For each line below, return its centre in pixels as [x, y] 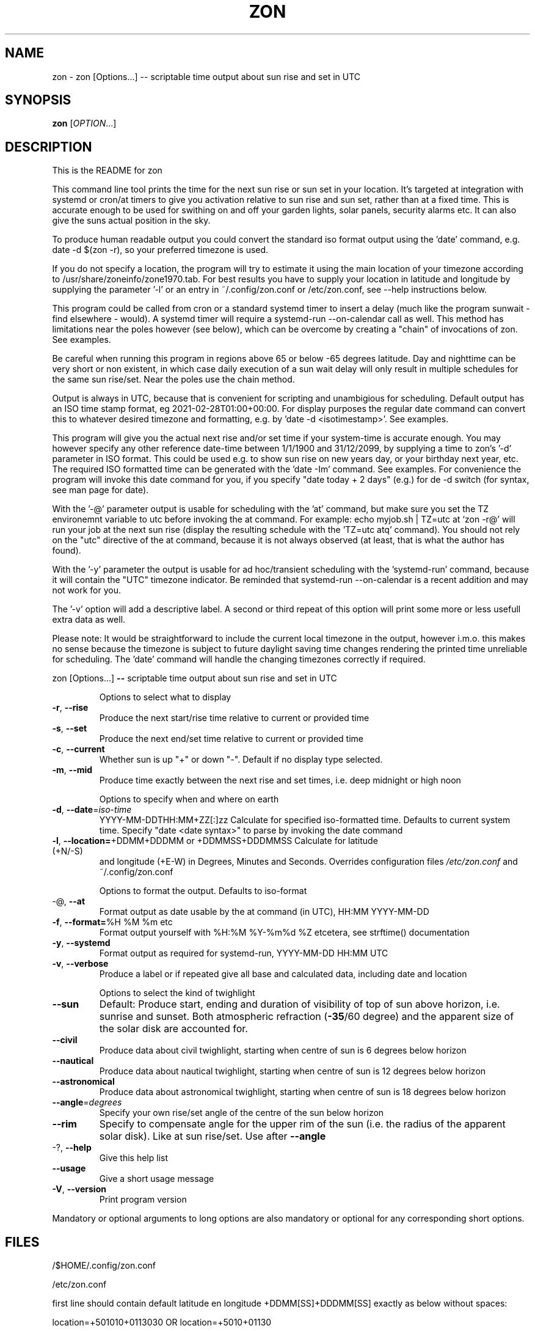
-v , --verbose [80, 964]
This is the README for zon [107, 170]
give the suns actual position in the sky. [131, 221]
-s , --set [70, 728]
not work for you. [86, 590]
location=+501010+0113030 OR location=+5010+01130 [162, 1322]
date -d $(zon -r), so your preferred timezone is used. [160, 250]
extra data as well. [89, 620]
